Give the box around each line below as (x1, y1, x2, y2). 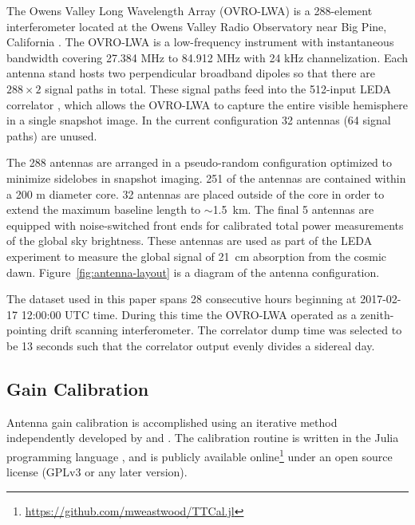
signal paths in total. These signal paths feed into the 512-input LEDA (45, 80, 392, 97)
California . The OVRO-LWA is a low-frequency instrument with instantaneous (6, 34, 394, 50)
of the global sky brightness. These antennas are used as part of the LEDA (6, 232, 373, 249)
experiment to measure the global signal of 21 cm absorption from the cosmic (6, 247, 387, 264)
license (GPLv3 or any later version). (6, 464, 188, 480)
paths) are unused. (6, 127, 97, 144)
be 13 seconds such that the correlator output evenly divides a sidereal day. (6, 337, 375, 353)
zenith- (360, 306, 394, 322)
